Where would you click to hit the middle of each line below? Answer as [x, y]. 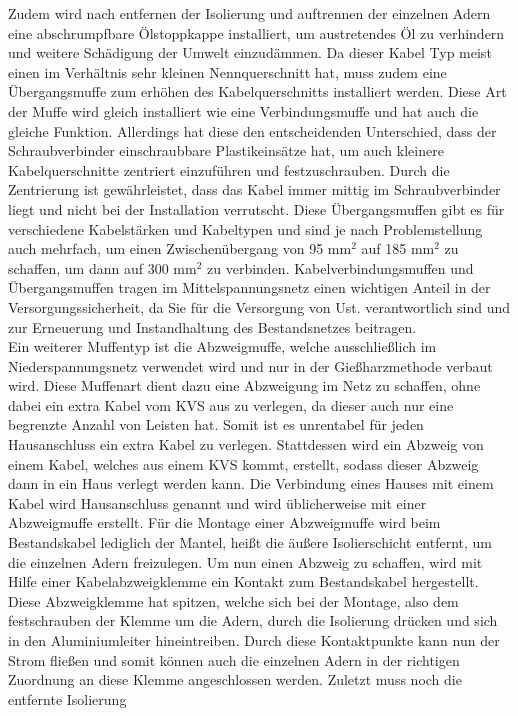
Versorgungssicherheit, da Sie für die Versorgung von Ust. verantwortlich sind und [259, 306]
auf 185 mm [398, 248]
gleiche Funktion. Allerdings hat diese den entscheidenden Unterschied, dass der [252, 130]
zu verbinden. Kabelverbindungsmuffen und [340, 267]
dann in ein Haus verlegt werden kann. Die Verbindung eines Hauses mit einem [251, 483]
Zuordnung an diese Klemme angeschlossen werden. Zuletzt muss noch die [235, 679]
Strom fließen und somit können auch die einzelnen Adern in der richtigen [234, 659]
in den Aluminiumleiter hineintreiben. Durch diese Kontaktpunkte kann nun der [254, 640]
